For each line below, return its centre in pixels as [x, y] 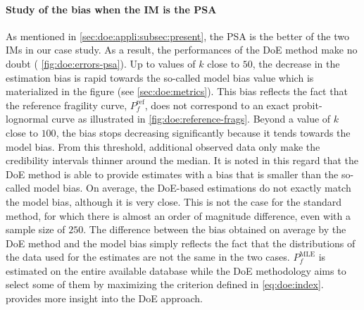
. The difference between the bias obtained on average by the [215, 229]
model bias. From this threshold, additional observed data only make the [163, 146]
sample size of [36, 229]
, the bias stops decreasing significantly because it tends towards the [203, 132]
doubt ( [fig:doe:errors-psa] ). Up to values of [101, 63]
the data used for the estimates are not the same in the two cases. [148, 257]
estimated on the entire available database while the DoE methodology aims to [176, 270]
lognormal [27, 119]
